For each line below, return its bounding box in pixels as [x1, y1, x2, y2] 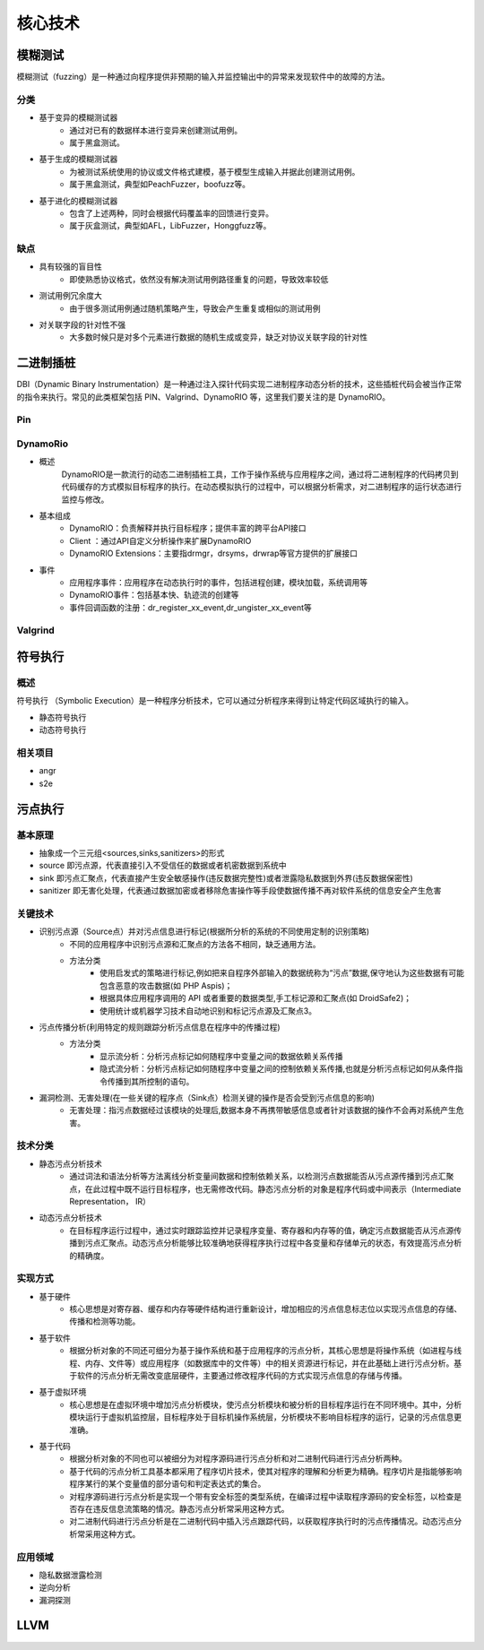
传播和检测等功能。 [69, 1316, 141, 1326]
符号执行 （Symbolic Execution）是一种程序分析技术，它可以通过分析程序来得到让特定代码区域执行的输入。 [16, 695, 414, 706]
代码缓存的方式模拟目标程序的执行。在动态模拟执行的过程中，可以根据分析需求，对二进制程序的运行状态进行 [61, 481, 462, 492]
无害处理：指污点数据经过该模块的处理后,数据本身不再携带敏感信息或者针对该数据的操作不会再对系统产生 [69, 1105, 457, 1116]
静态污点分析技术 [39, 1158, 102, 1169]
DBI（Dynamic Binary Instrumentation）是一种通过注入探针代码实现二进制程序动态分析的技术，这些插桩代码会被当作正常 [16, 379, 462, 390]
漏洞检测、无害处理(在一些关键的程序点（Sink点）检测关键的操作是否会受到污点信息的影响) [39, 1092, 376, 1102]
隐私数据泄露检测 [39, 1569, 102, 1580]
